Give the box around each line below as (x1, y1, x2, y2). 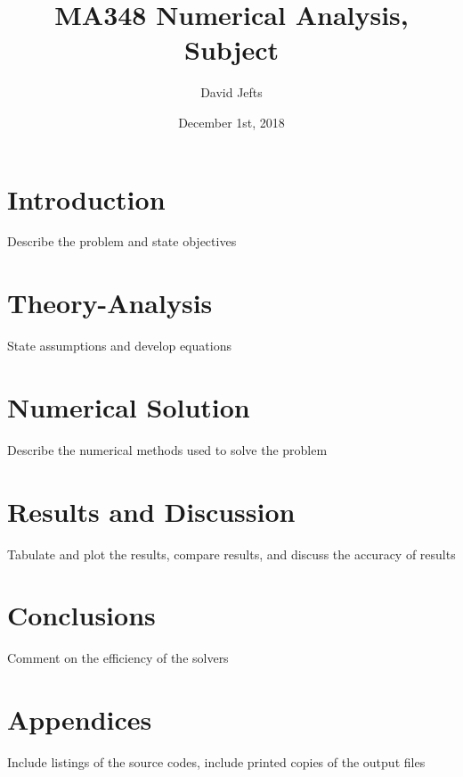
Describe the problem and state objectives (7, 232, 237, 251)
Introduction (7, 180, 166, 217)
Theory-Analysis (7, 285, 213, 321)
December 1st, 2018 (178, 112, 285, 131)
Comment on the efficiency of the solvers (7, 649, 229, 667)
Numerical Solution (7, 388, 250, 425)
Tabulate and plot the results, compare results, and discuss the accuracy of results (7, 544, 456, 563)
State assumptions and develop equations (7, 336, 231, 355)
